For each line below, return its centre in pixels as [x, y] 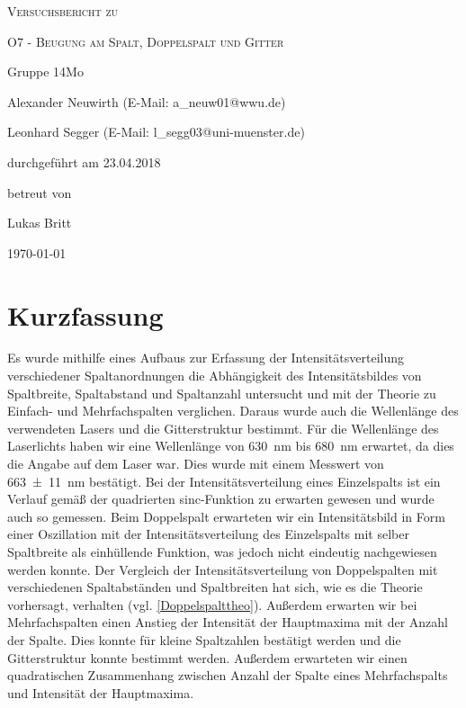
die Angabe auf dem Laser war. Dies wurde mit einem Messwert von [196, 464]
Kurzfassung [85, 314]
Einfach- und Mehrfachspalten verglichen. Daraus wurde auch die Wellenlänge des [233, 411]
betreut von [40, 192]
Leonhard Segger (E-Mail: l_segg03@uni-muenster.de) [156, 132]
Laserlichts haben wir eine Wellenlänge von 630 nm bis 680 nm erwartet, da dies [231, 446]
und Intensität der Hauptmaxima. [101, 692]
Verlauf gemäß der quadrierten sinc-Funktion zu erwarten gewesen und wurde [221, 499]
